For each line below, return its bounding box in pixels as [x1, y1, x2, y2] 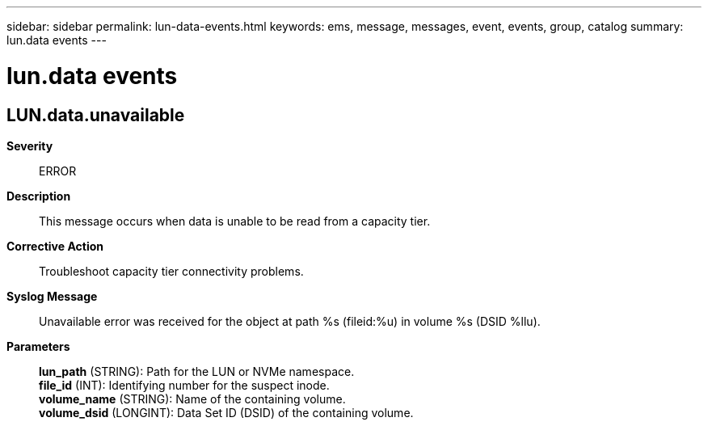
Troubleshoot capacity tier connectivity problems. [39, 264, 304, 278]
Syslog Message [6, 289, 98, 303]
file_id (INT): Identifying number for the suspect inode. [39, 377, 330, 392]
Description [6, 188, 71, 203]
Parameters [6, 339, 70, 353]
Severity [6, 138, 53, 153]
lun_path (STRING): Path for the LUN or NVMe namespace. [39, 364, 355, 378]
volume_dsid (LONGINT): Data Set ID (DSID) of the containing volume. [39, 405, 414, 420]
